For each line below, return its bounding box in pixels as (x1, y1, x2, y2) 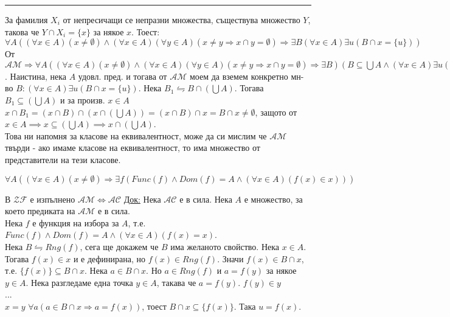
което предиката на (5, 204, 75, 217)
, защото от (255, 105, 297, 118)
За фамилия (5, 13, 48, 26)
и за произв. (60, 93, 105, 106)
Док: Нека (123, 192, 161, 205)
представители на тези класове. (5, 153, 121, 165)
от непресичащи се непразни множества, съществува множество (63, 13, 300, 26)
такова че (5, 25, 40, 38)
